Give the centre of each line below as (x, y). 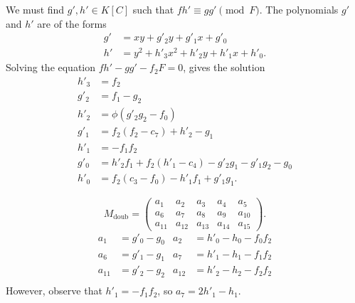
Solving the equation (51, 67)
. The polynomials (299, 9)
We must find (35, 9)
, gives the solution (224, 67)
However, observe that (54, 291)
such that (153, 9)
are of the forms (72, 23)
